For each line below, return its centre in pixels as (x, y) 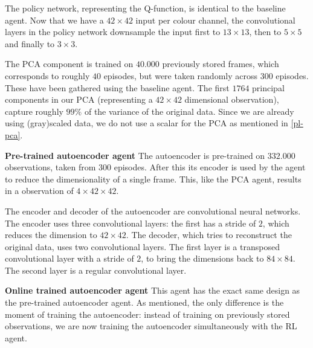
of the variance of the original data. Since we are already (189, 111)
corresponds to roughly (47, 75)
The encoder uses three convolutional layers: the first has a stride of (131, 223)
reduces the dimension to (51, 235)
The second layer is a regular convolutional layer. (96, 270)
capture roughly (34, 111)
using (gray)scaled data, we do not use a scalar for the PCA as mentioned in (147, 123)
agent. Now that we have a (54, 20)
